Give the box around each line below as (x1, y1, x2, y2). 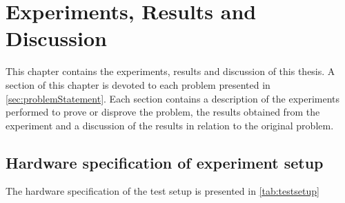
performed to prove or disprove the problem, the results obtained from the (6, 105, 320, 119)
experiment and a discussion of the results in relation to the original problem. (6, 118, 334, 132)
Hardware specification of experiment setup (6, 151, 324, 173)
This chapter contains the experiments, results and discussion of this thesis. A (6, 64, 335, 78)
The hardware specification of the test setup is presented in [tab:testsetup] (6, 184, 319, 198)
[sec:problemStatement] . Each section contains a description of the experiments (6, 91, 340, 105)
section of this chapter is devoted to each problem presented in (6, 77, 270, 92)
